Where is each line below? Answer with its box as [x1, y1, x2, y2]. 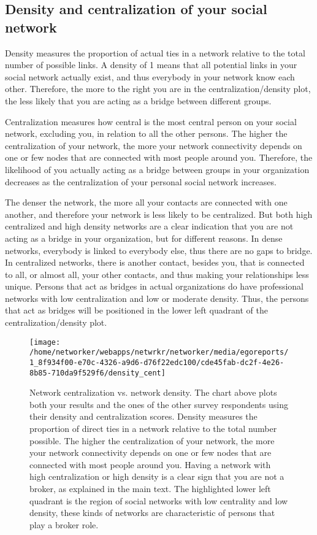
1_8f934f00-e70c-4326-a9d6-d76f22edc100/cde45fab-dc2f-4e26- [29, 358, 285, 367]
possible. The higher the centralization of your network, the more [29, 434, 275, 447]
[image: [29, 337, 61, 347]
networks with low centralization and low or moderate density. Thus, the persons [5, 291, 309, 304]
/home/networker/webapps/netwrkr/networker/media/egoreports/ [29, 348, 289, 357]
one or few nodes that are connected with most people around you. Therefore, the [5, 151, 313, 164]
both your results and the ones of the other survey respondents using [29, 398, 288, 410]
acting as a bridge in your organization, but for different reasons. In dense [5, 231, 283, 244]
